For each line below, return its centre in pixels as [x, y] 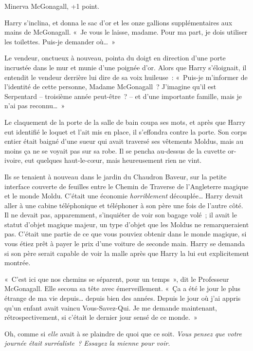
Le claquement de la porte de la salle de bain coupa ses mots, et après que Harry [125, 122]
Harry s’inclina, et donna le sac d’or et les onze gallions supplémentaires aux [118, 22]
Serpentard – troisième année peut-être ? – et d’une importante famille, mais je [123, 96]
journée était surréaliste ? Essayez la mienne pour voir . [87, 343]
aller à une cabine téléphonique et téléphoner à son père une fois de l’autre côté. [124, 205]
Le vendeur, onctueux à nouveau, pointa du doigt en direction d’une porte [115, 58]
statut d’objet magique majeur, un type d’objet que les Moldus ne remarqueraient [127, 224]
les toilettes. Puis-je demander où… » [60, 41]
